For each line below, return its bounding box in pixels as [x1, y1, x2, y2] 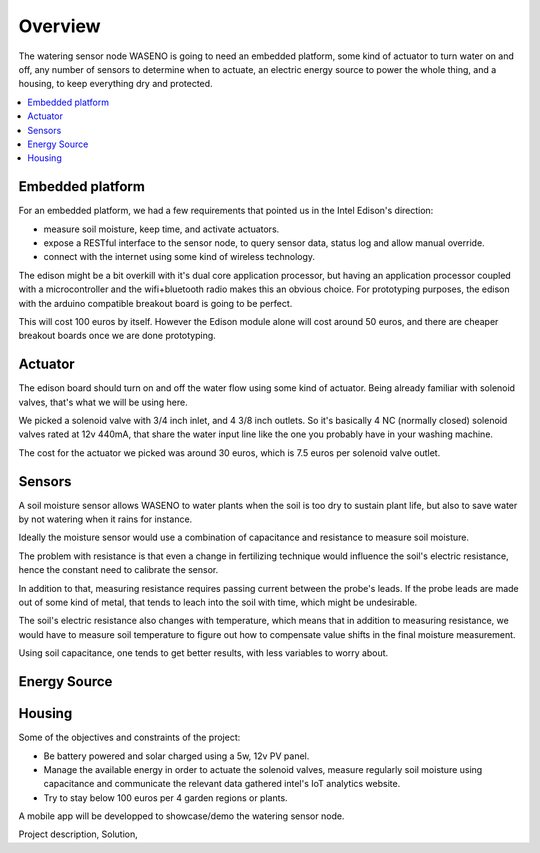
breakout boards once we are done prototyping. [18, 330, 217, 342]
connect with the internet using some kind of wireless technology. [43, 251, 315, 263]
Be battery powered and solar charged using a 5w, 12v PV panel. [43, 750, 310, 762]
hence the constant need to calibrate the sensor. [18, 564, 219, 576]
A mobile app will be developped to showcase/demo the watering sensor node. [18, 810, 345, 822]
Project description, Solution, [18, 828, 139, 840]
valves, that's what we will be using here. [18, 396, 189, 408]
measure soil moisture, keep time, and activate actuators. [43, 223, 280, 235]
